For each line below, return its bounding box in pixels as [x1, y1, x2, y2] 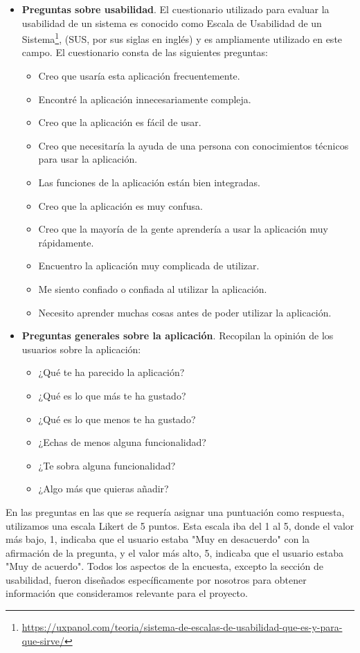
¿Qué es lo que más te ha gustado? [38, 388, 186, 402]
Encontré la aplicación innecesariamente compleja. [38, 91, 251, 106]
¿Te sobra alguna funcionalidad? [38, 458, 176, 472]
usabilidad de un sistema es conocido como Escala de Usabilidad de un [21, 15, 322, 30]
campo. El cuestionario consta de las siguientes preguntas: [21, 45, 268, 60]
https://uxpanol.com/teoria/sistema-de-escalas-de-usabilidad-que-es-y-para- [21, 620, 343, 634]
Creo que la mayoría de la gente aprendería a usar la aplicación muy [38, 222, 328, 236]
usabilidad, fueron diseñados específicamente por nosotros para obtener [6, 572, 307, 587]
